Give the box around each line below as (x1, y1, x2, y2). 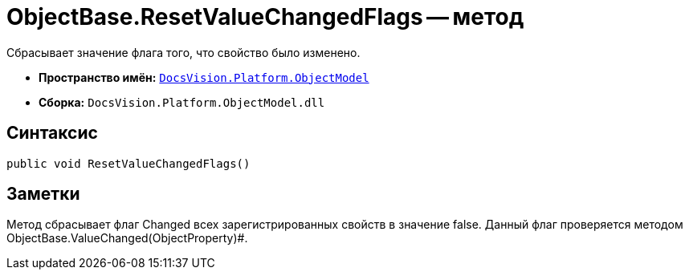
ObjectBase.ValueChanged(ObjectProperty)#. (6, 231, 248, 246)
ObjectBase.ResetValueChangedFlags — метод (6, 3, 524, 30)
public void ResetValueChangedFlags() (6, 156, 251, 170)
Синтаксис (6, 123, 98, 144)
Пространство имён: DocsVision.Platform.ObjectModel (39, 70, 369, 84)
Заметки (6, 184, 80, 205)
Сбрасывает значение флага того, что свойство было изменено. (6, 45, 361, 59)
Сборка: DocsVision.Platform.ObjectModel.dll (39, 95, 325, 109)
